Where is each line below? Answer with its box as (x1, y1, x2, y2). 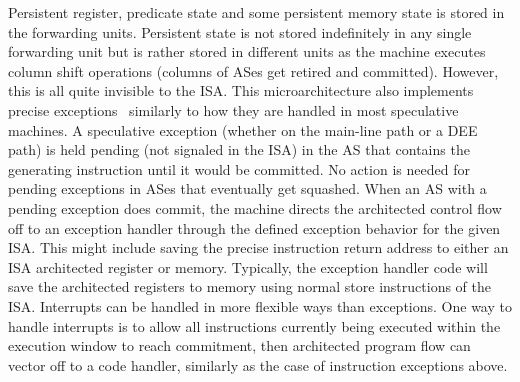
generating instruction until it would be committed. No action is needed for (8, 158, 470, 179)
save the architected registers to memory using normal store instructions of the (8, 276, 491, 297)
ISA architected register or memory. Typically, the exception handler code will (8, 256, 488, 277)
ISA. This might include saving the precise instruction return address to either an (8, 237, 509, 258)
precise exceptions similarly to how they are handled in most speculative (8, 99, 459, 120)
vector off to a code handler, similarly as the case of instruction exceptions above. (8, 354, 508, 375)
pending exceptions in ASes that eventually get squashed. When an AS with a (8, 178, 487, 199)
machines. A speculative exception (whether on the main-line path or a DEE (8, 119, 478, 140)
